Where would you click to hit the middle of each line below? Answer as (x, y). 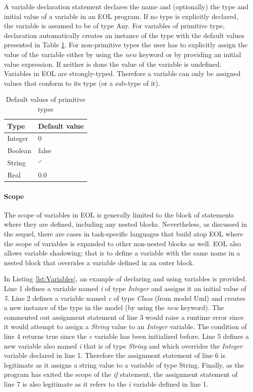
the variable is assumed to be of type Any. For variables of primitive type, (114, 26)
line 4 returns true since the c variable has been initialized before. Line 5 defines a (126, 336)
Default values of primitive (46, 99)
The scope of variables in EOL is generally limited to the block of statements (119, 214)
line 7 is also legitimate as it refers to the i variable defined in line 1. (106, 383)
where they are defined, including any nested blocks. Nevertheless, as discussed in (126, 224)
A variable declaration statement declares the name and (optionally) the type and (126, 6)
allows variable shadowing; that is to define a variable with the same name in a (122, 253)
